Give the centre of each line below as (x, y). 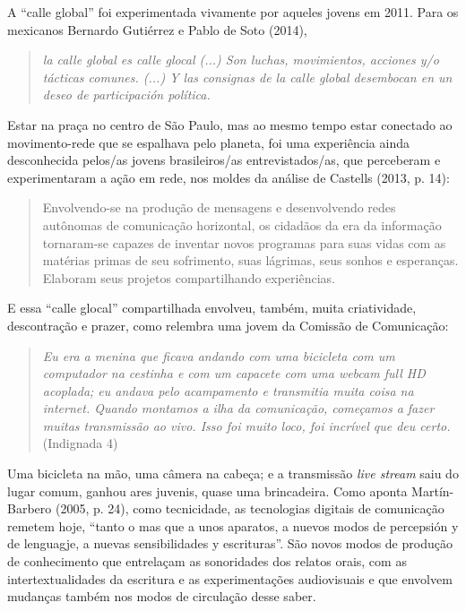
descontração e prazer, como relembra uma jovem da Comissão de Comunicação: (228, 325)
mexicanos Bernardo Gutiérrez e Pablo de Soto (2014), (157, 29)
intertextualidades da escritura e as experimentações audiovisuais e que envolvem (230, 578)
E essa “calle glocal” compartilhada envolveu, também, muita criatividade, (212, 308)
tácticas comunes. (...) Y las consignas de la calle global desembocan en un (247, 77)
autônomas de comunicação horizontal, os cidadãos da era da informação (242, 224)
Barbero (30, 508)
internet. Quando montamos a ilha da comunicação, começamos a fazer (238, 408)
